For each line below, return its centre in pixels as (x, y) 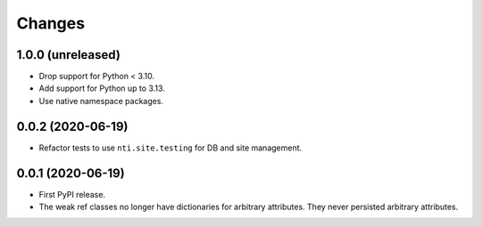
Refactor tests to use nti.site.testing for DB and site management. (170, 148)
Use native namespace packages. (101, 101)
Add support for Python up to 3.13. (102, 88)
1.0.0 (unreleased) (68, 55)
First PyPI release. (72, 194)
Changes (50, 23)
